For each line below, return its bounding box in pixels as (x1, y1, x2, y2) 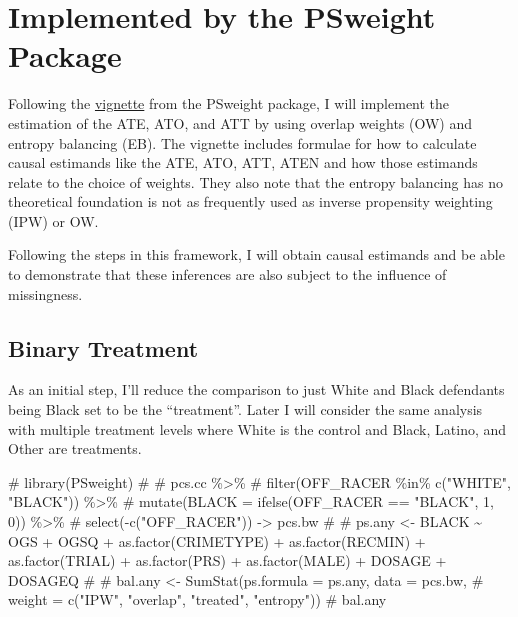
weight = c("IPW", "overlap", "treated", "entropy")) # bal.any (8, 589, 387, 610)
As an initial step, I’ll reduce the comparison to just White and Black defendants (8, 379, 505, 400)
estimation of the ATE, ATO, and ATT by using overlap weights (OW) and (8, 112, 473, 133)
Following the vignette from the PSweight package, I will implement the (8, 93, 450, 114)
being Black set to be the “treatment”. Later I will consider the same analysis (8, 399, 483, 420)
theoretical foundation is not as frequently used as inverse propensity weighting (8, 191, 493, 212)
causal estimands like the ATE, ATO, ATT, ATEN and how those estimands (8, 152, 478, 173)
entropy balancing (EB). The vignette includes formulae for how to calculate (8, 132, 477, 153)
